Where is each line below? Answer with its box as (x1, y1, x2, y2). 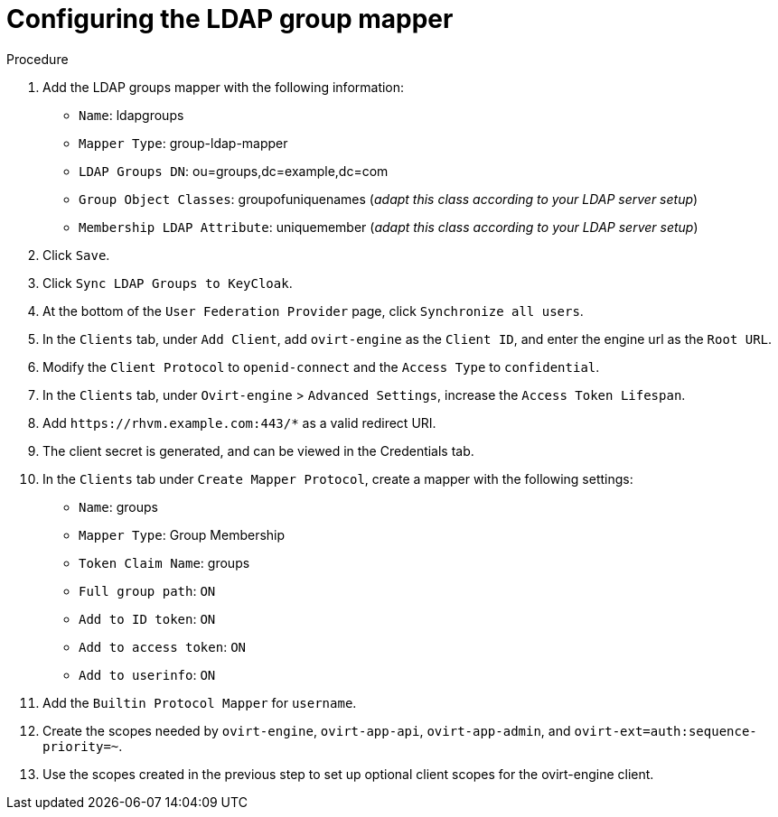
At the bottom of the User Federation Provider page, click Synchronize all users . (42, 302, 584, 319)
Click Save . (42, 246, 110, 263)
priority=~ (42, 738, 119, 754)
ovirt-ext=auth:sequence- (574, 723, 757, 738)
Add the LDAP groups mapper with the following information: (42, 79, 405, 95)
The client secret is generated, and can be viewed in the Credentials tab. (42, 442, 474, 459)
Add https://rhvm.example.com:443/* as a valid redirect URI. (42, 414, 436, 431)
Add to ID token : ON (79, 610, 216, 627)
